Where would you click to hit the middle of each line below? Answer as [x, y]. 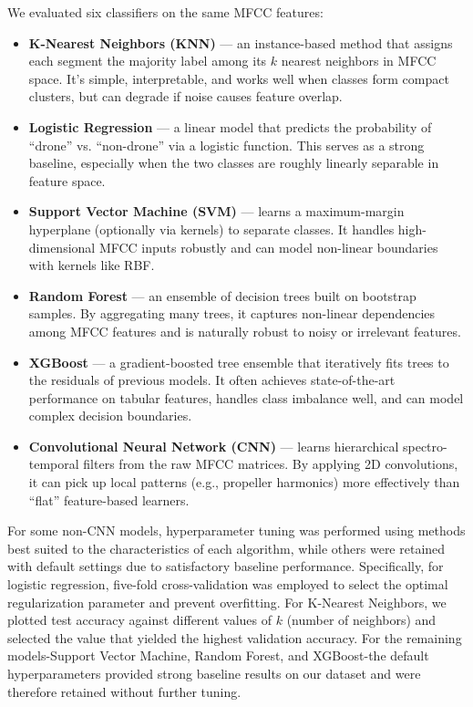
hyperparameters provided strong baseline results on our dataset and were [214, 673]
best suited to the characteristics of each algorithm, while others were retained [226, 548]
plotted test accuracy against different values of [140, 620]
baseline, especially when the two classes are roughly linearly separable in [234, 163]
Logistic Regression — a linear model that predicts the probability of [230, 126]
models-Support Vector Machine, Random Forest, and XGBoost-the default [218, 655]
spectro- [425, 446]
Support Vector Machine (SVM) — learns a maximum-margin [216, 211]
